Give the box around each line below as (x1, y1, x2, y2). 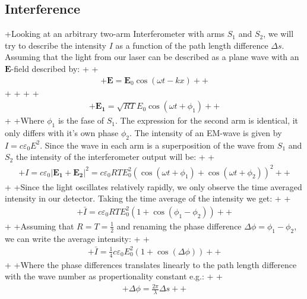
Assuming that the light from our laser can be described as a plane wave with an (5, 51, 299, 63)
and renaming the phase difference (116, 219, 242, 232)
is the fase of (58, 114, 105, 127)
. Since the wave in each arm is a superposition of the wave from (40, 139, 275, 151)
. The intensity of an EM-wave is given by (129, 127, 282, 139)
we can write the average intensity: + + (5, 232, 150, 244)
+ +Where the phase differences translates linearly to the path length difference (5, 258, 297, 270)
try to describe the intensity (5, 39, 106, 51)
